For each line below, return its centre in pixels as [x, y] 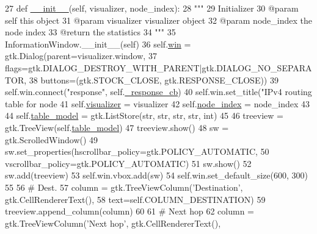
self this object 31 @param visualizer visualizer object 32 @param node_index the [158, 20]
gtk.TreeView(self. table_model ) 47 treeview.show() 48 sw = [117, 127]
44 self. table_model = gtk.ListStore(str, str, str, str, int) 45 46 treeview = [144, 115]
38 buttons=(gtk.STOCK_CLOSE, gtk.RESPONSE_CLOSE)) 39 [154, 80]
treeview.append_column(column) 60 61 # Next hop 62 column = [129, 211]
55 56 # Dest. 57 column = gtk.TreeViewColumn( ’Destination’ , [124, 187]
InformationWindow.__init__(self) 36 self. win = [98, 44]
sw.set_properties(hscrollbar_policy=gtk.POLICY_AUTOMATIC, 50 [137, 151]
